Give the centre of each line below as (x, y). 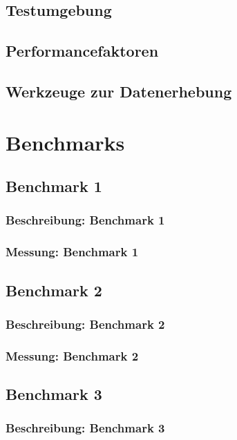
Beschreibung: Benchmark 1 (85, 220)
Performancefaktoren (82, 51)
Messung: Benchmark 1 (72, 252)
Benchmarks (65, 142)
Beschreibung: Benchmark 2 (85, 324)
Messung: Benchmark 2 (72, 355)
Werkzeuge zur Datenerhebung (119, 91)
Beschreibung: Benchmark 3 (85, 428)
